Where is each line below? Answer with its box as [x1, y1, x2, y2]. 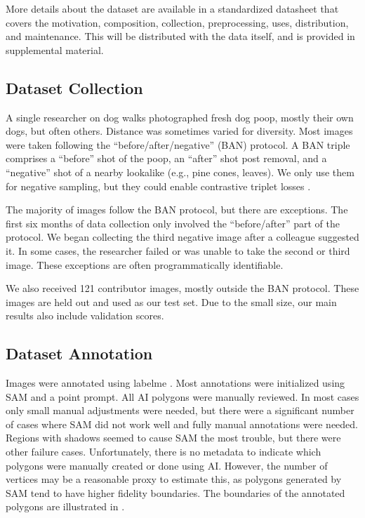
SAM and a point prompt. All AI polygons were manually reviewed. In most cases [6, 389, 359, 404]
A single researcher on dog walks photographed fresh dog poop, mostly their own [6, 109, 354, 124]
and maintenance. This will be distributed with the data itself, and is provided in [6, 29, 355, 44]
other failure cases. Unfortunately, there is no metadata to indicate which [6, 444, 321, 459]
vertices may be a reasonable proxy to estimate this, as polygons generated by [6, 472, 342, 486]
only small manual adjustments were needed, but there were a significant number [6, 403, 354, 418]
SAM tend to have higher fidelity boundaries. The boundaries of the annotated [6, 485, 345, 500]
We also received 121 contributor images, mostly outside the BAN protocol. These [6, 281, 359, 295]
